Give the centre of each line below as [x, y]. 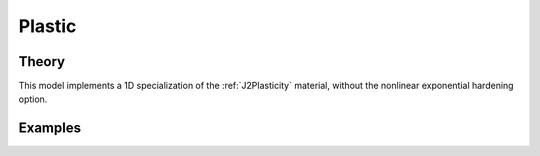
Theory [42, 61]
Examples [50, 128]
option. [33, 99]
